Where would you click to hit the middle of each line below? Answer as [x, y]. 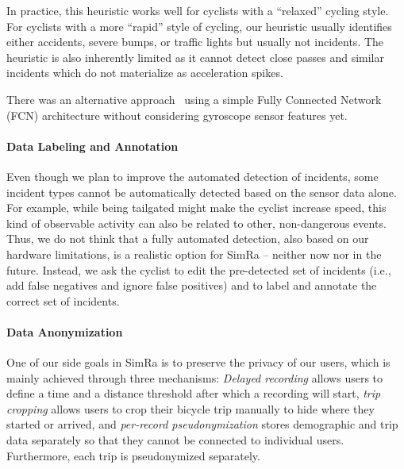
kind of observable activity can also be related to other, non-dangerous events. [196, 223]
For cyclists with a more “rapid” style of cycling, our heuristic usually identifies [199, 26]
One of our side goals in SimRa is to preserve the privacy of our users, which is [198, 362]
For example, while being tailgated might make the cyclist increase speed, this [196, 208]
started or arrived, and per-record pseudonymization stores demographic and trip [202, 424]
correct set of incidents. [63, 300]
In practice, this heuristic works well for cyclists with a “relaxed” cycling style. [198, 10]
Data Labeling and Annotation [92, 146]
